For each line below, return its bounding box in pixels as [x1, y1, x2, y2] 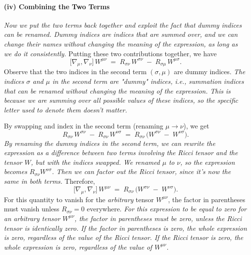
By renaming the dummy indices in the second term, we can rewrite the [4, 138, 216, 148]
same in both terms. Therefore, [4, 175, 95, 186]
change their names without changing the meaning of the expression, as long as [4, 38, 238, 48]
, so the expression [180, 157, 235, 167]
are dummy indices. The [174, 66, 245, 77]
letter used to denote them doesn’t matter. [4, 104, 127, 114]
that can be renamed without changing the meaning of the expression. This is [4, 85, 231, 96]
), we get [183, 121, 209, 131]
